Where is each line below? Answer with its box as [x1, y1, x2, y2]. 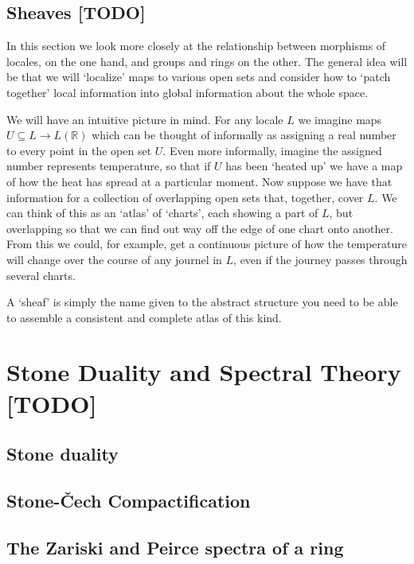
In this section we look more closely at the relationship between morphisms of [6, 37, 386, 54]
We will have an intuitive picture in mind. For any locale [6, 111, 283, 127]
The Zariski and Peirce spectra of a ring [6, 535, 344, 559]
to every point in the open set [6, 142, 152, 158]
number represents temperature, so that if [6, 158, 211, 174]
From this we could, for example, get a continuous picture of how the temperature [6, 235, 407, 252]
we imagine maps [298, 111, 382, 127]
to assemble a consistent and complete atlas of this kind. [6, 309, 282, 325]
